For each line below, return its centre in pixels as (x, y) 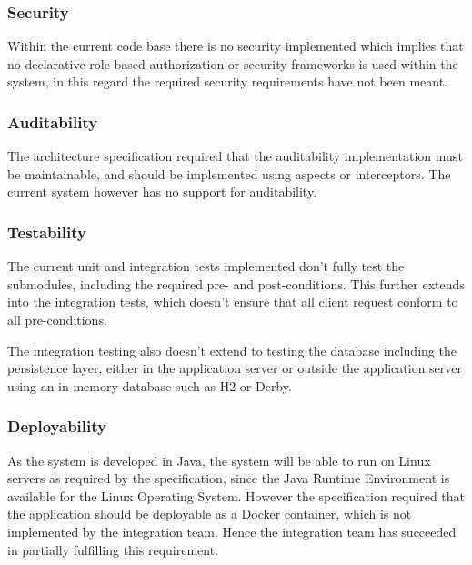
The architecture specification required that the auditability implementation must (235, 156)
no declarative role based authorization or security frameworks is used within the (233, 63)
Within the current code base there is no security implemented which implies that (236, 46)
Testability (47, 232)
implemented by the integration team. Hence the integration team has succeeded (232, 531)
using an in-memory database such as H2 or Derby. (150, 385)
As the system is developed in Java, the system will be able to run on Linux (219, 460)
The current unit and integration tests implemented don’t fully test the (206, 266)
